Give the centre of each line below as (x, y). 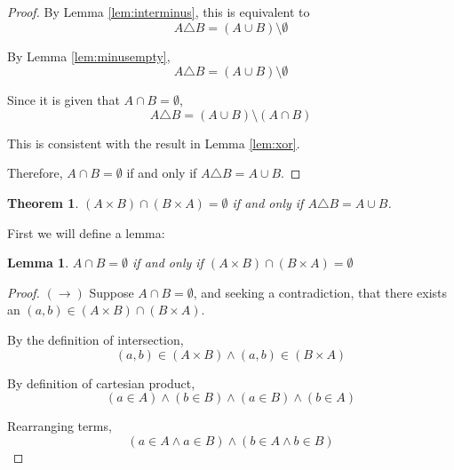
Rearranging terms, (60, 426)
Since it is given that (64, 100)
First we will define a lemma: (86, 232)
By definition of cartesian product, (101, 382)
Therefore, (35, 173)
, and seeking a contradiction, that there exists (320, 292)
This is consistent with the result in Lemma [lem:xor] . (154, 143)
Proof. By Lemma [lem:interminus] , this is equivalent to (159, 12)
